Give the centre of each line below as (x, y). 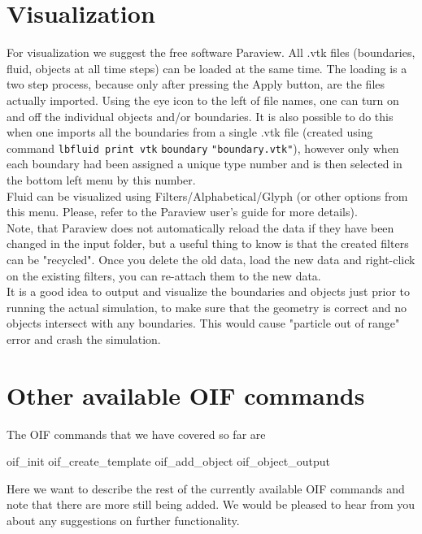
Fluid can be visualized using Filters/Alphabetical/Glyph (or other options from (207, 195)
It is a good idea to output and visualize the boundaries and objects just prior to (208, 291)
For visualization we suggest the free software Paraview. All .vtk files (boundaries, (211, 52)
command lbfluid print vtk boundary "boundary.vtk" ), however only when (203, 148)
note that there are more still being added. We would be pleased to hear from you (211, 504)
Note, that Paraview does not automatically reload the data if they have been (200, 227)
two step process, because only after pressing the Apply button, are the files (196, 84)
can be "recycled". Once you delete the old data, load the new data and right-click (211, 259)
